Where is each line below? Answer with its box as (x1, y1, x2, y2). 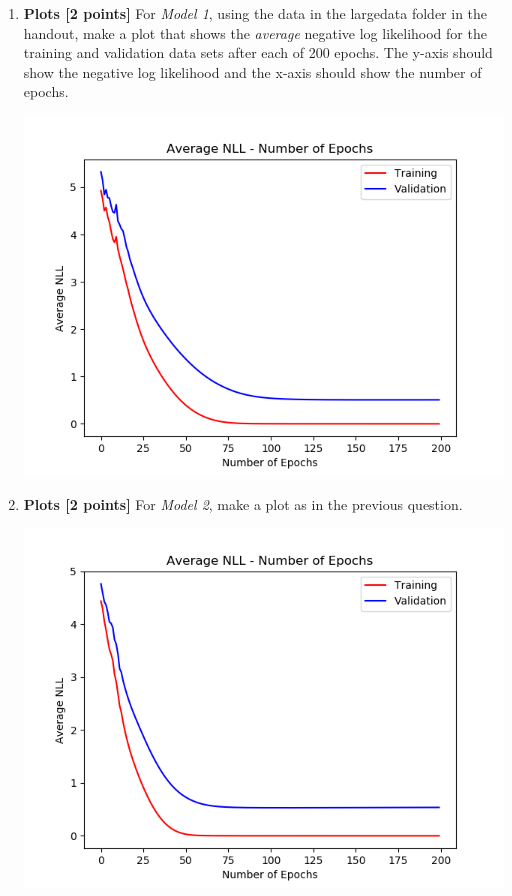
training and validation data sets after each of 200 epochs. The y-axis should (23, 42, 493, 63)
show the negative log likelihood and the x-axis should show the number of (23, 61, 482, 82)
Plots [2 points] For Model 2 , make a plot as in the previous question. (23, 493, 463, 514)
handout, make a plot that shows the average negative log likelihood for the (23, 22, 487, 43)
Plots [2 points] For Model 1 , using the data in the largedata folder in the (23, 3, 488, 23)
